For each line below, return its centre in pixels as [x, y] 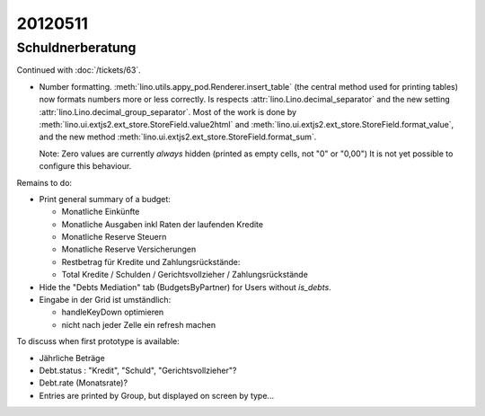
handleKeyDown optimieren [113, 312]
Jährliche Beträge [72, 358]
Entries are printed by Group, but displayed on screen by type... [156, 395]
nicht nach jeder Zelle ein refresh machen [138, 324]
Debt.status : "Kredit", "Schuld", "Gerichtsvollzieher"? [138, 370]
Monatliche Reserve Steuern [114, 237]
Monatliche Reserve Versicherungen [129, 249]
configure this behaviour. [85, 166]
